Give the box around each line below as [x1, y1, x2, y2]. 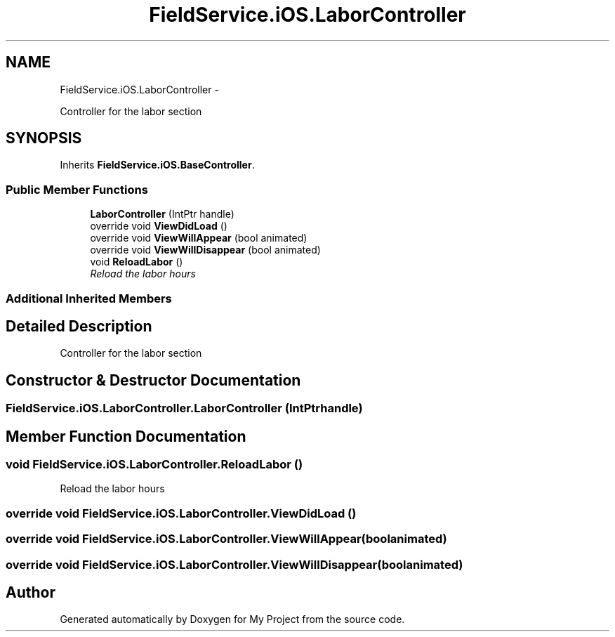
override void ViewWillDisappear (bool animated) [90, 244, 321, 256]
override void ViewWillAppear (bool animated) [90, 232, 307, 244]
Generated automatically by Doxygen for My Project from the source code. [60, 613, 405, 626]
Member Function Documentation [6, 427, 246, 445]
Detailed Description [6, 317, 152, 335]
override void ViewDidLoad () [90, 220, 227, 232]
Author [6, 584, 55, 602]
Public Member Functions [6, 182, 148, 197]
